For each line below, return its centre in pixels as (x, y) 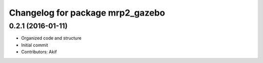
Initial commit (35, 45)
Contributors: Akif (39, 52)
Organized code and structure (51, 38)
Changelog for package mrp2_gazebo (87, 13)
